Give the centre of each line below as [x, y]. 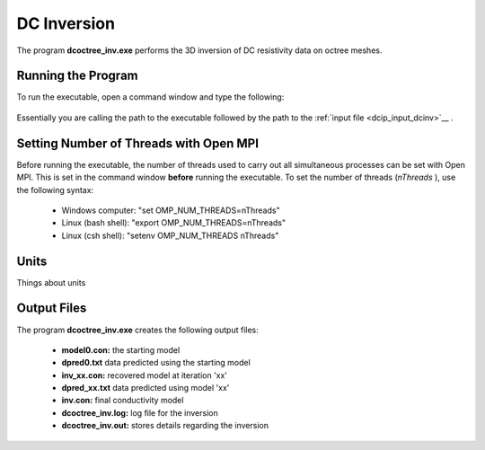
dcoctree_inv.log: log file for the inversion [140, 412]
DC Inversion [66, 23]
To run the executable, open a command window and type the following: [150, 97]
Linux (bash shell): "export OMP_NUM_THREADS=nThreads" [174, 223]
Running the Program [77, 76]
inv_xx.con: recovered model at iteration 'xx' [145, 375]
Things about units [51, 282]
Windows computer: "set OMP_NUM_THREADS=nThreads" [171, 210]
